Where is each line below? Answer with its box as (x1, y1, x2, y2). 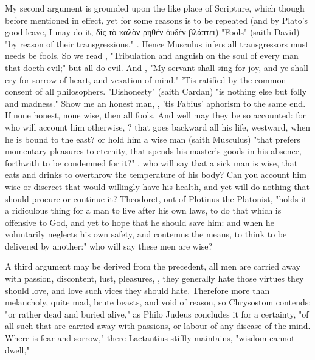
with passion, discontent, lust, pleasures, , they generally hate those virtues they (5, 272, 304, 285)
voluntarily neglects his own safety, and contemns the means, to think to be (5, 228, 287, 240)
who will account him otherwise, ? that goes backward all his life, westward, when (5, 120, 311, 133)
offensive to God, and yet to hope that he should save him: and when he (5, 216, 274, 228)
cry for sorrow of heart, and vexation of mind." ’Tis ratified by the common (5, 73, 286, 86)
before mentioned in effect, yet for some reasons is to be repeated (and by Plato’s (5, 13, 308, 26)
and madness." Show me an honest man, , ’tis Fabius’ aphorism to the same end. (5, 97, 306, 109)
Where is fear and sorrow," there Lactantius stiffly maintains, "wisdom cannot (5, 331, 295, 344)
